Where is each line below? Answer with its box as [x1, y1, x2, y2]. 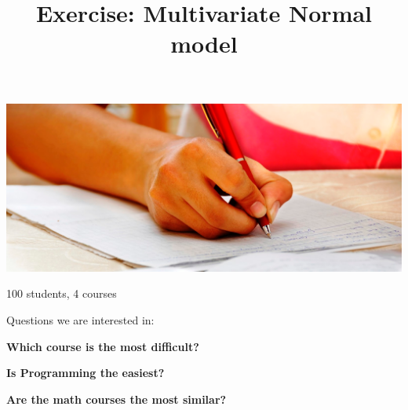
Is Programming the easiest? [6, 364, 165, 381]
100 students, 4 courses [6, 285, 117, 302]
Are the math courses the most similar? [6, 390, 227, 407]
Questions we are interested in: [6, 312, 155, 328]
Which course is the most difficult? [6, 338, 199, 354]
